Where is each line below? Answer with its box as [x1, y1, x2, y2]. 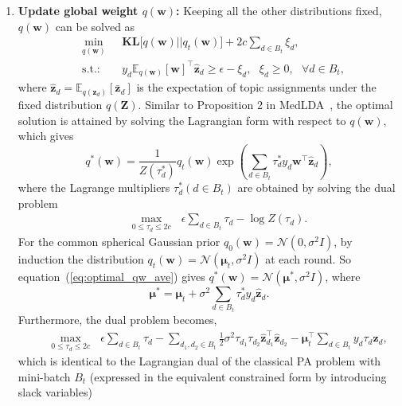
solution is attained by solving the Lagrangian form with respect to [18, 111, 346, 128]
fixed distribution [18, 96, 103, 112]
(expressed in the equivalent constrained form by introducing [89, 368, 387, 385]
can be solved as [55, 18, 135, 34]
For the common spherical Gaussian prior [18, 233, 221, 250]
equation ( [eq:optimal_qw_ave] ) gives [18, 268, 205, 285]
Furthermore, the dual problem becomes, [18, 311, 217, 328]
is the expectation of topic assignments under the [136, 79, 377, 96]
